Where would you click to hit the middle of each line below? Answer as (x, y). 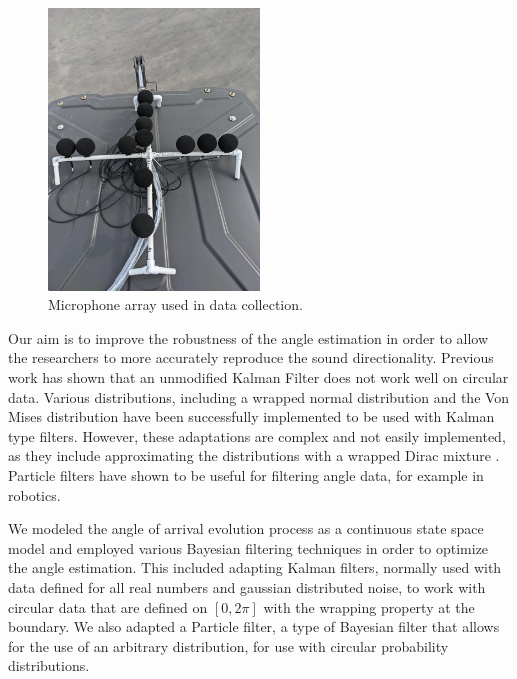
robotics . (34, 494)
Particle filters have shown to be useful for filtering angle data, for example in (246, 475)
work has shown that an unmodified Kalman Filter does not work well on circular (258, 377)
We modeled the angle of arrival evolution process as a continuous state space (246, 528)
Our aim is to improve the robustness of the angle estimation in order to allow (248, 337)
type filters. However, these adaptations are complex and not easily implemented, (257, 435)
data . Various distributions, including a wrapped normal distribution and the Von (259, 396)
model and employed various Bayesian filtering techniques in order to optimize (248, 547)
